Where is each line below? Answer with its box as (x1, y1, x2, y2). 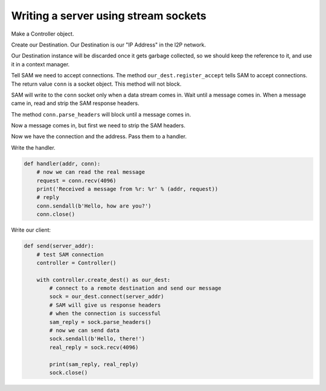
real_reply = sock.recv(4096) (49, 344, 139, 351)
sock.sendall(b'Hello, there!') (49, 335, 145, 342)
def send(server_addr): (24, 243, 95, 250)
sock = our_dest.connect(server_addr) (49, 293, 164, 300)
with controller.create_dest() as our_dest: (36, 276, 171, 283)
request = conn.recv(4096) (36, 177, 117, 184)
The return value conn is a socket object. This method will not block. (11, 80, 182, 87)
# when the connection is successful (49, 310, 161, 317)
